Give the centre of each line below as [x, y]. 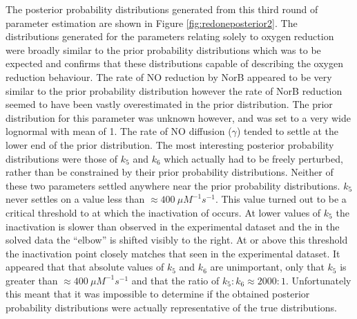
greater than [32, 280]
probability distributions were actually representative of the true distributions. [171, 308]
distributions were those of [62, 158]
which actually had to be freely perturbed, [253, 158]
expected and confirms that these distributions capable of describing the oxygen [174, 63]
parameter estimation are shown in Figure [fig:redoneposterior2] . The [152, 22]
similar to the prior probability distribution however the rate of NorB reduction [174, 90]
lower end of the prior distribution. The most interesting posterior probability [170, 144]
